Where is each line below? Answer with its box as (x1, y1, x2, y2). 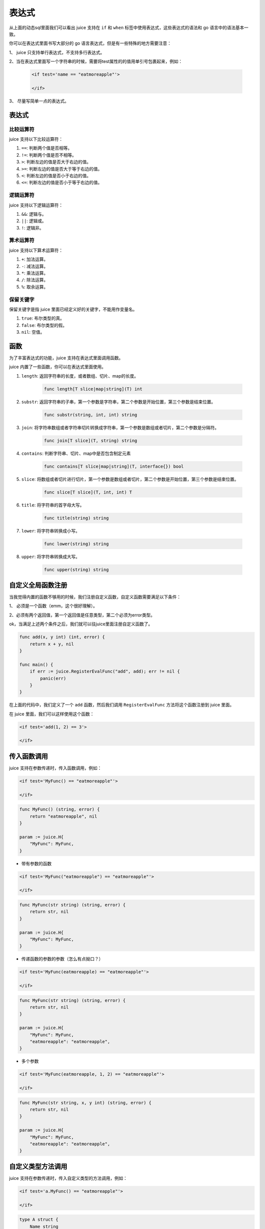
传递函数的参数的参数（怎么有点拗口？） (21, 956, 103, 962)
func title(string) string (44, 515, 109, 521)
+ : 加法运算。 (21, 256, 49, 263)
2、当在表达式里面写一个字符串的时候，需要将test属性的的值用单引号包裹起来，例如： (9, 59, 183, 64)
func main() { (19, 662, 53, 667)
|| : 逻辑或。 (21, 218, 47, 224)
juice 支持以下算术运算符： (9, 247, 63, 253)
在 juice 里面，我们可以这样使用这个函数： (9, 711, 95, 717)
